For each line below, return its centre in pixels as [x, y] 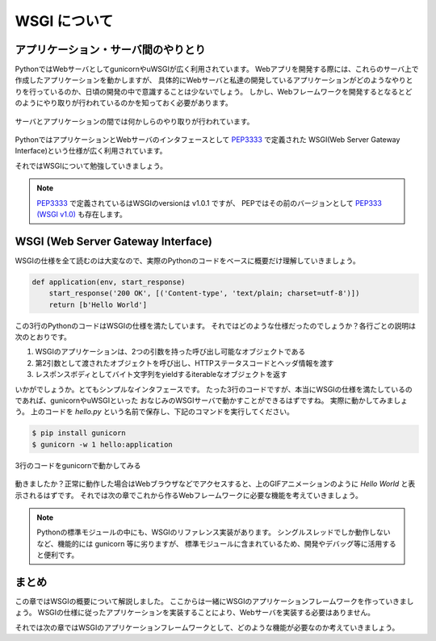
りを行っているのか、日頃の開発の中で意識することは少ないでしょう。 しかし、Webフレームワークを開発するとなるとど [214, 91]
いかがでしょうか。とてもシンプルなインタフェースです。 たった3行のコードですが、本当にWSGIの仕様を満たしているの [214, 389]
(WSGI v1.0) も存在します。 [82, 214]
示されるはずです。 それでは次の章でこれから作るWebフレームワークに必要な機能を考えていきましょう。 [189, 495]
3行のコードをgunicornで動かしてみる [78, 465]
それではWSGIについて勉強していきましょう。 [91, 165]
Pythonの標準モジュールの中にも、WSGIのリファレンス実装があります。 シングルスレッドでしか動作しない [214, 532]
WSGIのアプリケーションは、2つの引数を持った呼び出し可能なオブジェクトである [170, 352]
